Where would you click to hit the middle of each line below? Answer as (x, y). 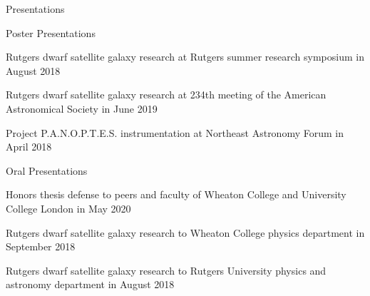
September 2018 (41, 246)
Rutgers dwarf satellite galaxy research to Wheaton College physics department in (185, 232)
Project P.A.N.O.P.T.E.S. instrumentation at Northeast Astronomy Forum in (175, 132)
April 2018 (29, 147)
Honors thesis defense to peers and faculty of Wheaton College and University (176, 194)
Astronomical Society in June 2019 (82, 108)
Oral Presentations (47, 170)
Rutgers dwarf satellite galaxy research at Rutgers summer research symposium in (185, 57)
